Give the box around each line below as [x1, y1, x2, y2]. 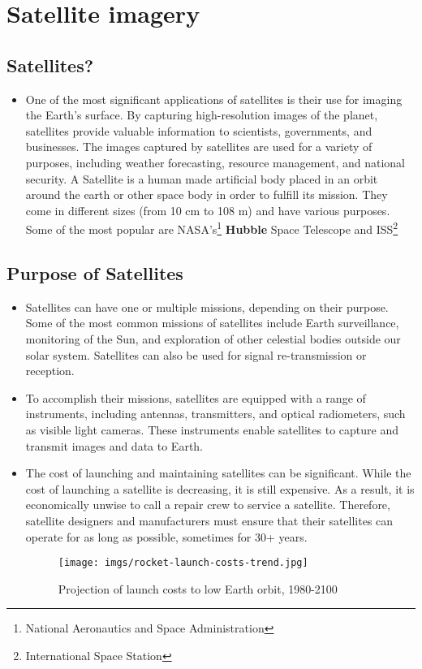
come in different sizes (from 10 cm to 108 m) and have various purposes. [25, 201, 390, 218]
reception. [25, 362, 75, 379]
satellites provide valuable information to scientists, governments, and [25, 122, 372, 139]
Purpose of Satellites [6, 260, 183, 285]
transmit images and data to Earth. [25, 437, 204, 454]
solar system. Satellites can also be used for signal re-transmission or [25, 346, 367, 363]
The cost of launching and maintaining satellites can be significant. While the [25, 464, 411, 481]
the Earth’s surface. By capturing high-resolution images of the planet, [25, 106, 378, 123]
